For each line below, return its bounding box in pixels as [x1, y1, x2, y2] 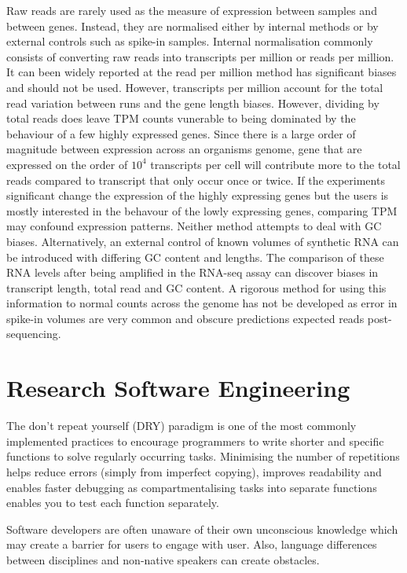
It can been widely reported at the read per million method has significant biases [6, 64, 397, 80]
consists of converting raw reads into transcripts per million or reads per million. [6, 48, 394, 64]
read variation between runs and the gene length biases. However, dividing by [6, 94, 379, 111]
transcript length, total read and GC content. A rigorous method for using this [6, 279, 387, 296]
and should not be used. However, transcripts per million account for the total [6, 79, 383, 95]
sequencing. [6, 325, 61, 342]
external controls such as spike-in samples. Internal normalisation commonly [6, 33, 373, 50]
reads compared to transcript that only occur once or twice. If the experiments [6, 171, 385, 188]
